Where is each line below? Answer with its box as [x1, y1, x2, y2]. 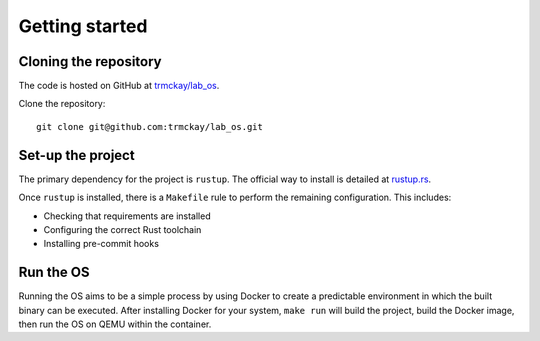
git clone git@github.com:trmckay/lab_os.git [36, 121, 264, 132]
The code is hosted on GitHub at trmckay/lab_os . [18, 80, 220, 92]
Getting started [18, 15, 148, 37]
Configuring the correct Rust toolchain [43, 223, 202, 235]
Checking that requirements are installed [43, 210, 211, 222]
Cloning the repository [18, 53, 162, 70]
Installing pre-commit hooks [43, 238, 160, 250]
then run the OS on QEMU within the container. [18, 318, 212, 330]
